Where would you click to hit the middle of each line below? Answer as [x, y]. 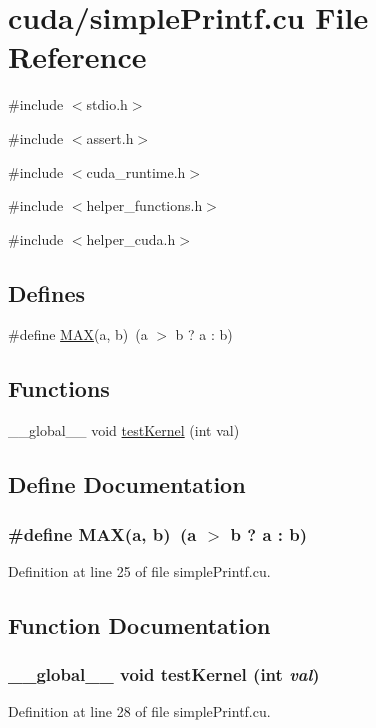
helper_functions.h [144, 205]
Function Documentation [139, 624]
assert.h [110, 137]
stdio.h [107, 104]
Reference [77, 56]
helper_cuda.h [131, 238]
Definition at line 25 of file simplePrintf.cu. [139, 570]
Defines [47, 292]
